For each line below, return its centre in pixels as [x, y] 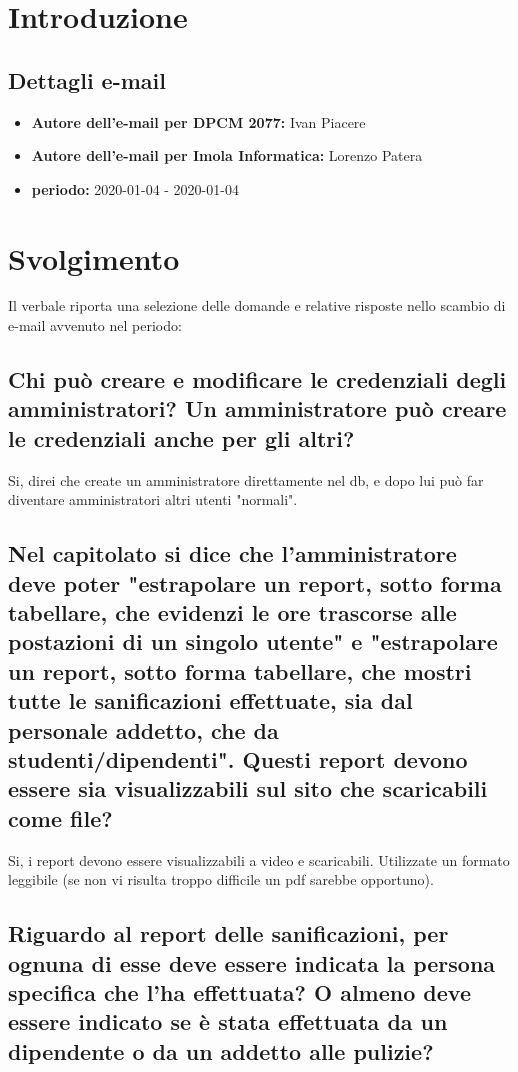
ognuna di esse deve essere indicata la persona [252, 962]
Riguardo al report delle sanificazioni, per [228, 933]
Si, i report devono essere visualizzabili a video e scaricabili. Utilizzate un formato [259, 859]
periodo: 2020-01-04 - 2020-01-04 [135, 188]
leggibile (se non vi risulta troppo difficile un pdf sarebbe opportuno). [221, 879]
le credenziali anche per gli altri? [181, 437]
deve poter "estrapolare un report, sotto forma [255, 582]
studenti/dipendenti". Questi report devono [238, 758]
